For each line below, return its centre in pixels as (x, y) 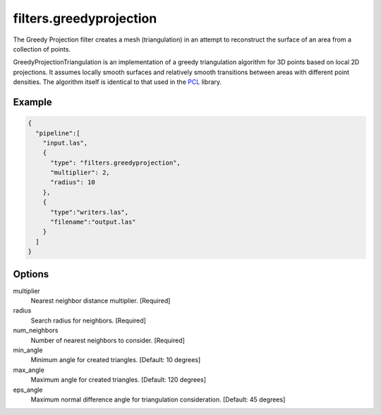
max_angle (29, 370)
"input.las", (65, 143)
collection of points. (42, 49)
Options (31, 274)
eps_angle (28, 390)
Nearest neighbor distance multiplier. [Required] (101, 301)
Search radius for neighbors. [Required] (88, 320)
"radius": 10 (73, 182)
